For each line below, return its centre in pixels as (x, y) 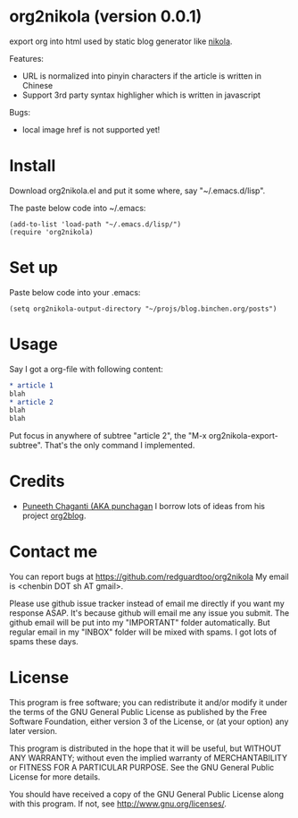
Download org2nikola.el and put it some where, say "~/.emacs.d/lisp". (137, 191)
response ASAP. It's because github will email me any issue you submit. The (149, 613)
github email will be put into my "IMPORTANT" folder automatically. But (140, 622)
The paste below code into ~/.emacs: (78, 208)
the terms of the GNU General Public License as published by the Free (138, 711)
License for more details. (55, 777)
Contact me (54, 552)
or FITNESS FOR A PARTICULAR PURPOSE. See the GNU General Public (142, 767)
